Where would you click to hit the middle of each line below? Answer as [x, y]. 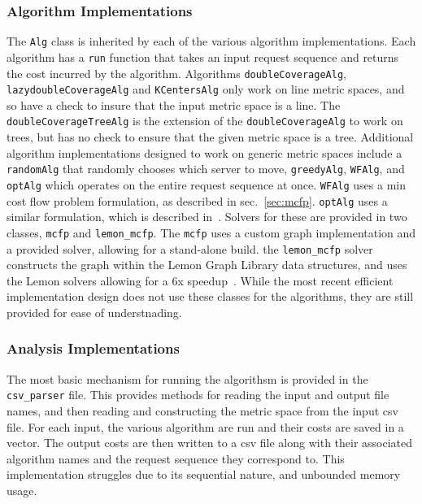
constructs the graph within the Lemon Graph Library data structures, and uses [207, 265]
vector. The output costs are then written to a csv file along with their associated [210, 443]
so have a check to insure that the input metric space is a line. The [174, 104]
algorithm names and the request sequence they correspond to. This [176, 458]
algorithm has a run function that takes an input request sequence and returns [203, 56]
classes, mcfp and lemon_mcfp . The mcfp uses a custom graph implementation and [211, 232]
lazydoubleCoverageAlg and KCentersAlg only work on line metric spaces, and [206, 89]
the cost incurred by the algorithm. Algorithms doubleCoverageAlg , [176, 73]
